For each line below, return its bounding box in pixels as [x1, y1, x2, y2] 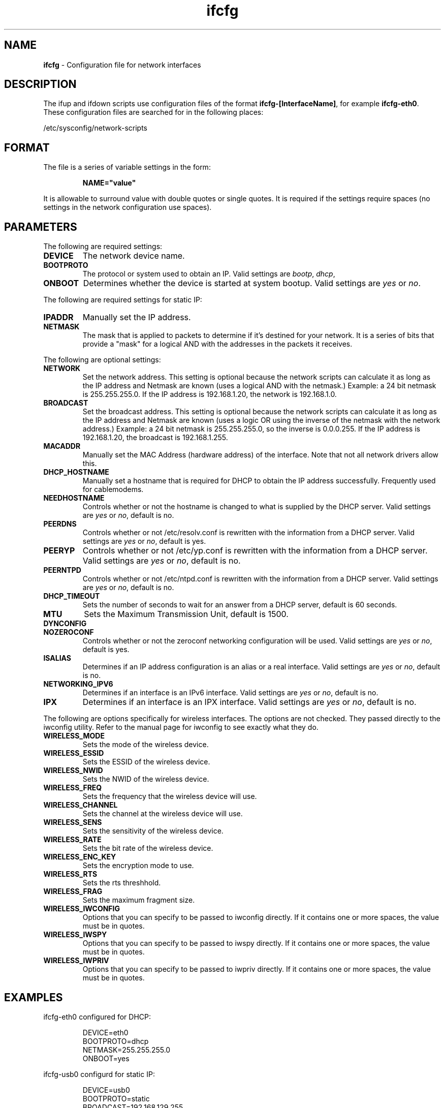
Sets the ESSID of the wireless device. [82, 757, 210, 766]
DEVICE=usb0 [82, 1085, 130, 1094]
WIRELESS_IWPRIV [43, 956, 109, 965]
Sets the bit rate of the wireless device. [82, 844, 213, 853]
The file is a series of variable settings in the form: [43, 163, 211, 172]
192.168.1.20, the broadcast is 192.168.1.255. [82, 433, 228, 442]
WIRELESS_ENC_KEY [43, 852, 116, 861]
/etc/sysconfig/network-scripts [43, 124, 147, 133]
